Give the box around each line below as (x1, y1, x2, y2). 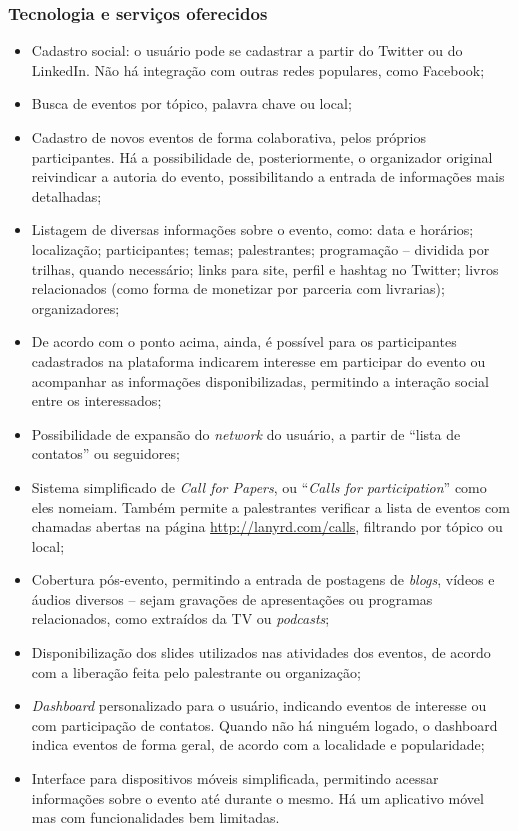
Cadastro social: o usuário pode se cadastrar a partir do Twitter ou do (31, 40, 463, 61)
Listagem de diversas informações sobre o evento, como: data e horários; (31, 219, 474, 240)
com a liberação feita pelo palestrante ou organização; (31, 661, 361, 682)
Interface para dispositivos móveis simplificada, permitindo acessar (31, 768, 439, 789)
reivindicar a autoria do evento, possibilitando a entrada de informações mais (31, 166, 505, 187)
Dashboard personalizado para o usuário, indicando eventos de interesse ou (31, 695, 487, 716)
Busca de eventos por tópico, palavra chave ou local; (31, 93, 352, 114)
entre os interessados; (31, 390, 162, 411)
